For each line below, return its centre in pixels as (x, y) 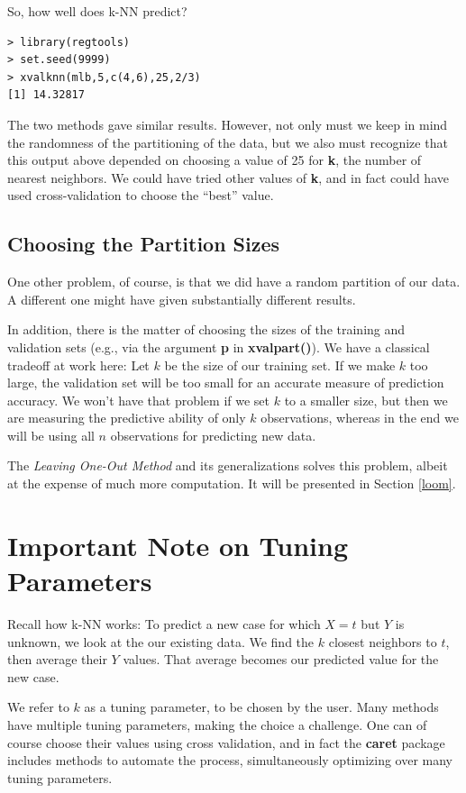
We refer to (38, 707)
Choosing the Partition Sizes (144, 244)
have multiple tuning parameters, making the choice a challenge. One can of (217, 724)
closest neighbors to (383, 641)
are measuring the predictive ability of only (127, 418)
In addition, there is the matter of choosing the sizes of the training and (206, 329)
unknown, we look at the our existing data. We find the (161, 641)
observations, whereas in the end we (360, 418)
